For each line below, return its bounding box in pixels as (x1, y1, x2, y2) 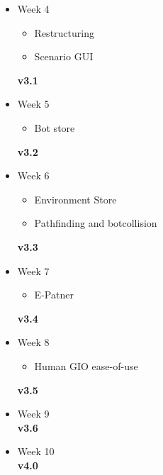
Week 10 (17, 444, 55, 459)
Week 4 (17, 1, 50, 16)
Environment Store (34, 191, 117, 206)
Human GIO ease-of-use (34, 358, 138, 373)
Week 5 (17, 96, 50, 111)
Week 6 (17, 168, 50, 183)
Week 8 (17, 335, 50, 350)
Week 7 (17, 263, 50, 278)
